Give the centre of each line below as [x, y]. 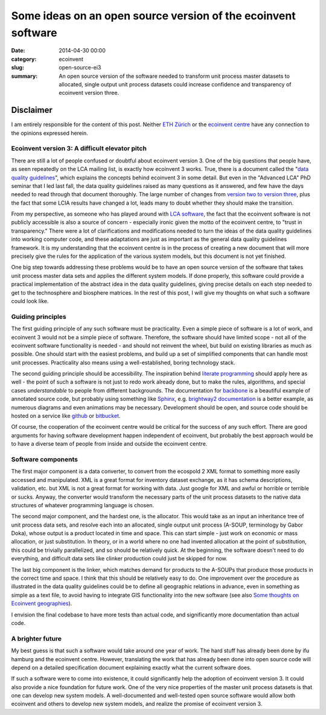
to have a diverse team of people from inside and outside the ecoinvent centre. [109, 444]
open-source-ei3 [80, 68]
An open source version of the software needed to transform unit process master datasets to [174, 76]
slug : [18, 68]
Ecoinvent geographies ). [42, 603]
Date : [18, 51]
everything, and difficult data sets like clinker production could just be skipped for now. [119, 559]
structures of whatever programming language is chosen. [82, 505]
